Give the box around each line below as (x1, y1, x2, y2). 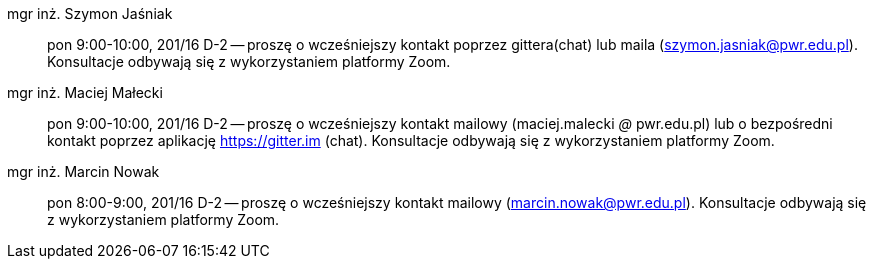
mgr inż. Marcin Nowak (7, 163, 160, 180)
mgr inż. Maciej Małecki (7, 84, 163, 101)
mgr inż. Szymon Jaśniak (7, 5, 173, 22)
